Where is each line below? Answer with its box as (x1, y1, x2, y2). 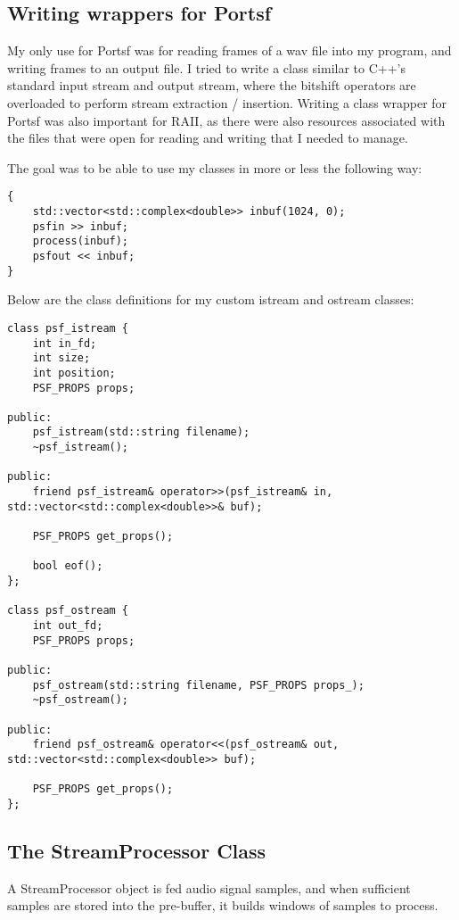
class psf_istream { (7, 321, 129, 335)
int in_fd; (32, 336, 97, 350)
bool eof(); (32, 559, 103, 573)
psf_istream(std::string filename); (32, 426, 250, 439)
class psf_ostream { (7, 604, 129, 617)
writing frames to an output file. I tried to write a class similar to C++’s (7, 58, 406, 77)
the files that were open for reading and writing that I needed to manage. (7, 128, 408, 147)
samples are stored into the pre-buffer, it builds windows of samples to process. (7, 896, 439, 915)
